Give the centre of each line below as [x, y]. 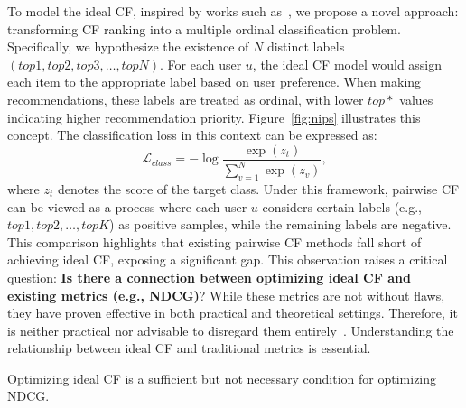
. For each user [201, 64]
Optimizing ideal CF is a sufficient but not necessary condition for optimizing [222, 378]
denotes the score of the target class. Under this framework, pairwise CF [258, 188]
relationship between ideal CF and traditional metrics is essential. [189, 348]
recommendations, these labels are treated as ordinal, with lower [186, 99]
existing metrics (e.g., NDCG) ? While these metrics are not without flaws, [226, 295]
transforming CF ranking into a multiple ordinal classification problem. [204, 28]
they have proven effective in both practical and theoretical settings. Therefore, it [233, 313]
